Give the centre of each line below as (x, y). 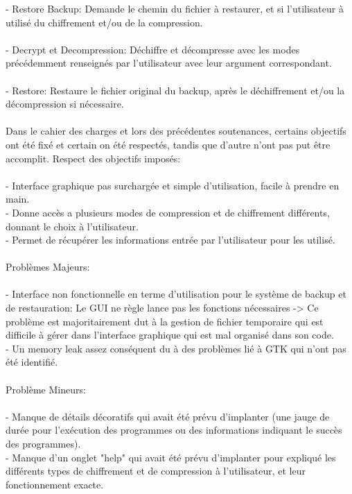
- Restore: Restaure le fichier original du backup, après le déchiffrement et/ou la (175, 90)
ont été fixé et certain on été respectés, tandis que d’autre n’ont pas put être (168, 144)
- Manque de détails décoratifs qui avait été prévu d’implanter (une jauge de (168, 416)
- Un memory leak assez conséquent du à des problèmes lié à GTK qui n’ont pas (176, 348)
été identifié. (32, 362)
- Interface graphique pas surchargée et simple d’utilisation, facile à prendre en (173, 185)
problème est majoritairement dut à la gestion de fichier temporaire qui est (165, 321)
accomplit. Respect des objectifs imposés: (93, 158)
